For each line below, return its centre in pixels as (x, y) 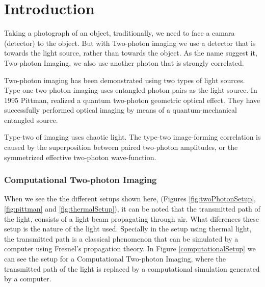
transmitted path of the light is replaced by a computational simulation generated (132, 268)
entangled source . (31, 120)
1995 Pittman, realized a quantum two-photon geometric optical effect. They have (132, 100)
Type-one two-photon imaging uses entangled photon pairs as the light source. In (131, 90)
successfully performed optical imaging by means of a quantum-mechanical (121, 110)
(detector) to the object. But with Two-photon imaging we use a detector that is (130, 43)
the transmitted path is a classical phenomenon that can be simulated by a (121, 238)
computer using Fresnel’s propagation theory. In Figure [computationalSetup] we (130, 249)
